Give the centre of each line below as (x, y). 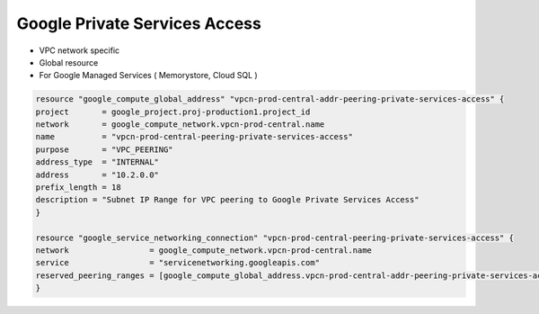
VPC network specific (80, 50)
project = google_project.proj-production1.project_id (173, 112)
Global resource (69, 62)
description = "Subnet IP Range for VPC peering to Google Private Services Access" (227, 200)
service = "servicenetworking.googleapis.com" (178, 263)
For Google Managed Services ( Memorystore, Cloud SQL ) (148, 76)
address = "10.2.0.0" (97, 175)
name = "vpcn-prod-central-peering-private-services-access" (194, 137)
